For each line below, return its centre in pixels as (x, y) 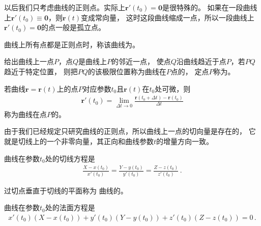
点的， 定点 (190, 71)
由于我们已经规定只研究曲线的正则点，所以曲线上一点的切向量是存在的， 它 (130, 131)
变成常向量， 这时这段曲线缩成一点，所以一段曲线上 (168, 17)
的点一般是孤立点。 (73, 27)
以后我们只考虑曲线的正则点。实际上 (65, 7)
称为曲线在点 (25, 114)
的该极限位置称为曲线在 (127, 71)
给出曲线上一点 (29, 61)
